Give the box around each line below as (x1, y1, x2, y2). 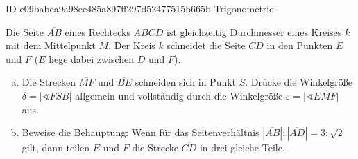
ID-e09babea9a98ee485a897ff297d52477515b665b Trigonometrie (6, 1, 274, 15)
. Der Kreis (108, 38, 155, 53)
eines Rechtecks (65, 24, 130, 39)
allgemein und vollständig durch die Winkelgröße (75, 88, 283, 102)
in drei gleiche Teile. (199, 140, 285, 155)
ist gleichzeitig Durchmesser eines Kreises (166, 24, 342, 39)
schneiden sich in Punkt (135, 75, 237, 89)
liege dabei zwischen (49, 51, 135, 66)
